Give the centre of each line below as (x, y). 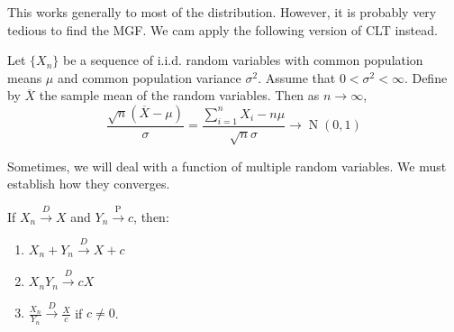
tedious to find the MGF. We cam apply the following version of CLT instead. (222, 29)
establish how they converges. (89, 184)
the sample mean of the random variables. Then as (179, 95)
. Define (426, 77)
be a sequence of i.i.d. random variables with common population (243, 60)
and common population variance (149, 77)
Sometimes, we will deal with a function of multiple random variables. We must (227, 166)
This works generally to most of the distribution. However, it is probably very (222, 12)
